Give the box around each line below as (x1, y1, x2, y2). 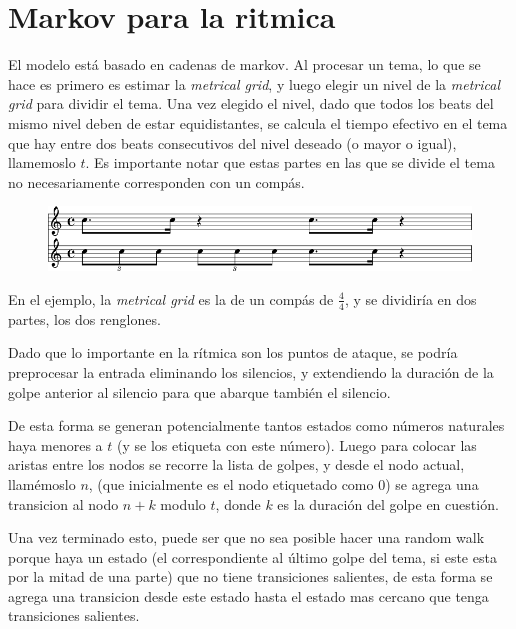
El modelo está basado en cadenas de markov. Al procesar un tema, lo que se (8, 54, 481, 75)
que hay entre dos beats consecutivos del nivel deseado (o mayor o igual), (8, 132, 457, 153)
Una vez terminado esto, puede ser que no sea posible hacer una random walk (8, 527, 485, 548)
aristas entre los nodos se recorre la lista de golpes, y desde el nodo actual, (8, 454, 465, 475)
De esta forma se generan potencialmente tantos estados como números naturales (8, 415, 505, 436)
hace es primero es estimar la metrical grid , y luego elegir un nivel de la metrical (8, 73, 500, 94)
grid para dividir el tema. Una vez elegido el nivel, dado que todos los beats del (8, 93, 494, 114)
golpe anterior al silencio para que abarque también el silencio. (8, 381, 391, 402)
